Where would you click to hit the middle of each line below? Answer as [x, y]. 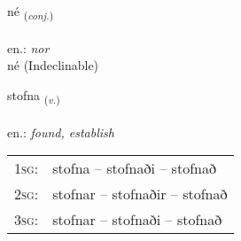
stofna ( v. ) [34, 96]
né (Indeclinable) [53, 65]
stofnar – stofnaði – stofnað [137, 220]
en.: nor [28, 47]
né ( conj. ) [31, 12]
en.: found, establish [61, 132]
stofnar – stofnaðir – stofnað [140, 194]
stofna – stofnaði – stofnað [134, 168]
